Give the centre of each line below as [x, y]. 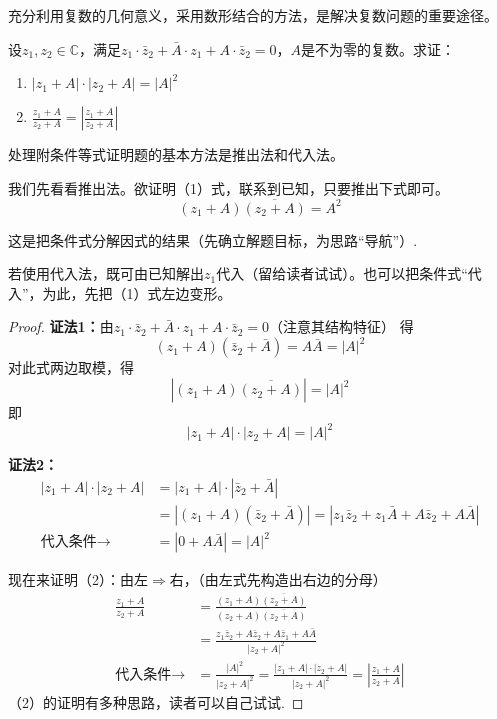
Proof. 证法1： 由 [61, 326]
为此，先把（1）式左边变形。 [137, 292]
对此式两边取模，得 [71, 367]
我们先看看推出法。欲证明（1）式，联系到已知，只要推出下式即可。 [228, 187]
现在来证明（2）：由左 [78, 579]
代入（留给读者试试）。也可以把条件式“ [342, 273]
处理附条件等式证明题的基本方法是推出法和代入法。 [176, 154]
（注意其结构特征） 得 [341, 326]
